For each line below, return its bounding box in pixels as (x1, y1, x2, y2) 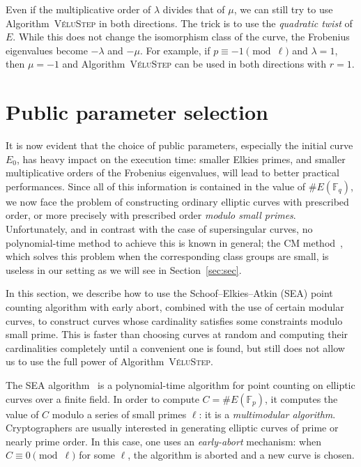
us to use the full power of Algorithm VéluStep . (6, 354, 213, 369)
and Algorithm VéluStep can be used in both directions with (62, 56, 327, 71)
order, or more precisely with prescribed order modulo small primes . (6, 208, 296, 222)
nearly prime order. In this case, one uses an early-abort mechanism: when (6, 434, 322, 448)
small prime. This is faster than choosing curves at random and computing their (6, 327, 348, 342)
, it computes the (264, 391, 338, 406)
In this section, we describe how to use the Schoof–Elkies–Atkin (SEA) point (6, 286, 333, 300)
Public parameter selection (6, 98, 268, 126)
